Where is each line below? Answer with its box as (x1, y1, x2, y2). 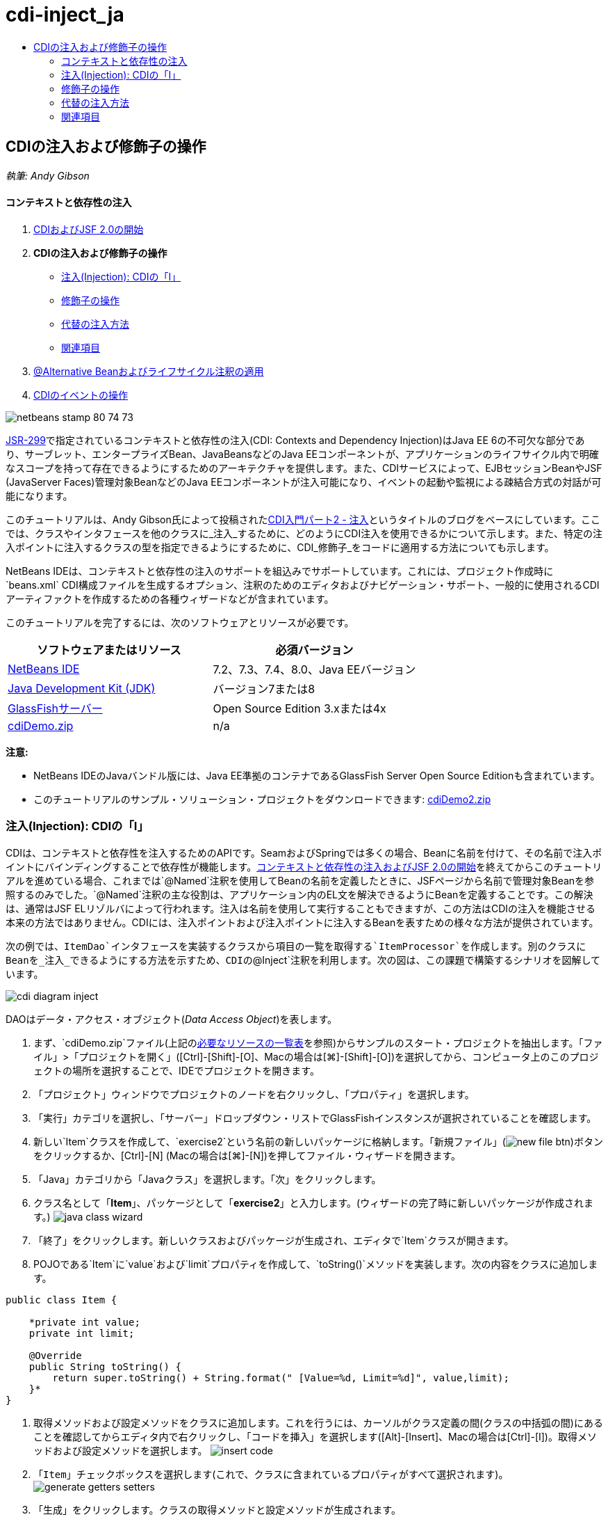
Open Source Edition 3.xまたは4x (213, 701, 386, 715)
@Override (28, 1349, 82, 1361)
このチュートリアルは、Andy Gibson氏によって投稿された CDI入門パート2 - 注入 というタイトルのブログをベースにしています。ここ (6, 513, 601, 525)
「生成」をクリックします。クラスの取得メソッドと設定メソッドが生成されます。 (33, 1503, 401, 1516)
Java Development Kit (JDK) (8, 681, 156, 695)
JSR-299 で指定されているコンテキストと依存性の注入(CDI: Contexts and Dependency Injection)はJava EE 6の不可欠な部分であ (6, 434, 585, 446)
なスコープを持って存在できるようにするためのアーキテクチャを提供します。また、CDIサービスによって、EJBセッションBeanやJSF (6, 461, 602, 474)
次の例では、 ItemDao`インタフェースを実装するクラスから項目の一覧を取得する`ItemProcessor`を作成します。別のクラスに (6, 939, 586, 952)
